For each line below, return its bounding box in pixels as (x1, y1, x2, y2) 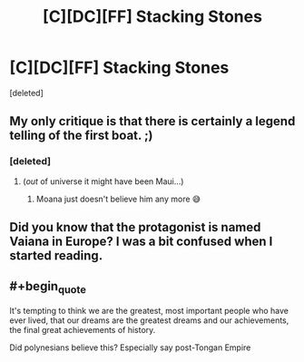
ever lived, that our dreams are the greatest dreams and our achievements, (9, 315, 289, 326)
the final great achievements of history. (9, 325, 156, 336)
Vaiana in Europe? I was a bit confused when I (9, 234, 273, 249)
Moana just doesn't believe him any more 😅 (35, 193, 201, 204)
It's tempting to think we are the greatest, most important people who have (9, 306, 289, 317)
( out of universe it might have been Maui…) (22, 175, 184, 187)
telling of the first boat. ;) (9, 128, 153, 143)
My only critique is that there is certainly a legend (9, 113, 296, 129)
